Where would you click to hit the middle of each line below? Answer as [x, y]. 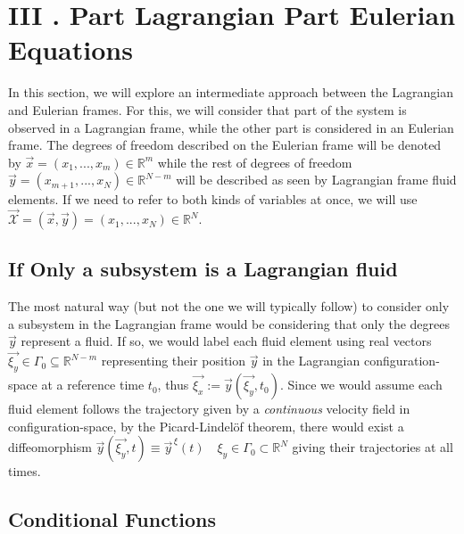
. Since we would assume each [361, 385]
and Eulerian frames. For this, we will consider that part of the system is [207, 109]
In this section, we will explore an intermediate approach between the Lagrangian [231, 92]
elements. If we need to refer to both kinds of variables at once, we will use [213, 199]
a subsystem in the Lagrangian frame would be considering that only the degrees [229, 323]
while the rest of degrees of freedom [255, 162]
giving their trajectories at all [373, 447]
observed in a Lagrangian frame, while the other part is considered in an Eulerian [231, 127]
